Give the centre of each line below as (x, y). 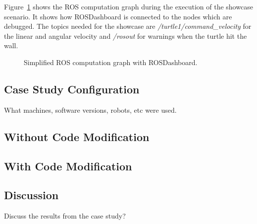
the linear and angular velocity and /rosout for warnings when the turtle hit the (126, 36)
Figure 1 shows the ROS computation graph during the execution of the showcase (128, 6)
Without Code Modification (77, 136)
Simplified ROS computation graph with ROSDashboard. (111, 62)
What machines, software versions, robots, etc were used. (90, 110)
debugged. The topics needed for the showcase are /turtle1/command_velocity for (128, 26)
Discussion (31, 195)
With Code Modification (68, 166)
